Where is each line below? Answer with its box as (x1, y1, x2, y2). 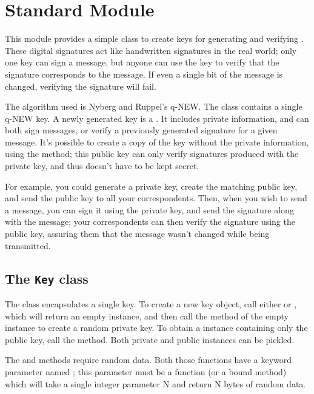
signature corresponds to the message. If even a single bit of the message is (5, 67, 283, 80)
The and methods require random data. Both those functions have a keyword (5, 353, 292, 366)
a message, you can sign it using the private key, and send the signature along (5, 203, 294, 216)
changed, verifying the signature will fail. (5, 79, 156, 92)
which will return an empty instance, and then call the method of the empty (5, 309, 289, 322)
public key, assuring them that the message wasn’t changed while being (5, 227, 270, 240)
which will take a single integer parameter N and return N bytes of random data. (5, 377, 306, 390)
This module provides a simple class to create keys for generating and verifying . (5, 32, 304, 45)
